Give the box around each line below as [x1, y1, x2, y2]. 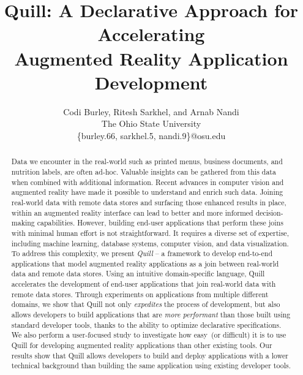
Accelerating [97, 21, 205, 47]
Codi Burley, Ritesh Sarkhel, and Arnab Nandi [63, 105, 239, 118]
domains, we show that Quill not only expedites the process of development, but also [11, 299, 280, 309]
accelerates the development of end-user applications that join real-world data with [11, 279, 276, 289]
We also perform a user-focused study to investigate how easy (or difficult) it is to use [11, 330, 286, 340]
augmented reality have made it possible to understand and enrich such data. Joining [11, 187, 283, 197]
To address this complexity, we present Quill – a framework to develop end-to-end [11, 248, 272, 259]
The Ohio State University [101, 117, 201, 130]
